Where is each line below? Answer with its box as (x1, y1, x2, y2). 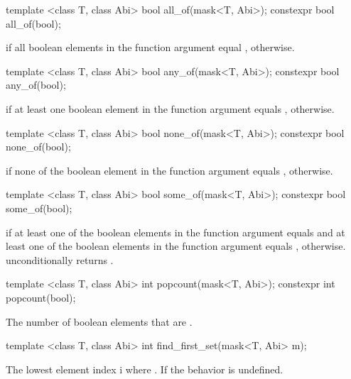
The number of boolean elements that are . (6, 314, 193, 329)
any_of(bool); (6, 77, 66, 92)
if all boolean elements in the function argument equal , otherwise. (6, 40, 295, 55)
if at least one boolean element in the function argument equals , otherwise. (6, 101, 335, 116)
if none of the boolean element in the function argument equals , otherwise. (6, 163, 333, 177)
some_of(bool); (6, 200, 72, 215)
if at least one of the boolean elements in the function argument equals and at (6, 224, 345, 239)
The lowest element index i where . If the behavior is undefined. (6, 361, 283, 376)
